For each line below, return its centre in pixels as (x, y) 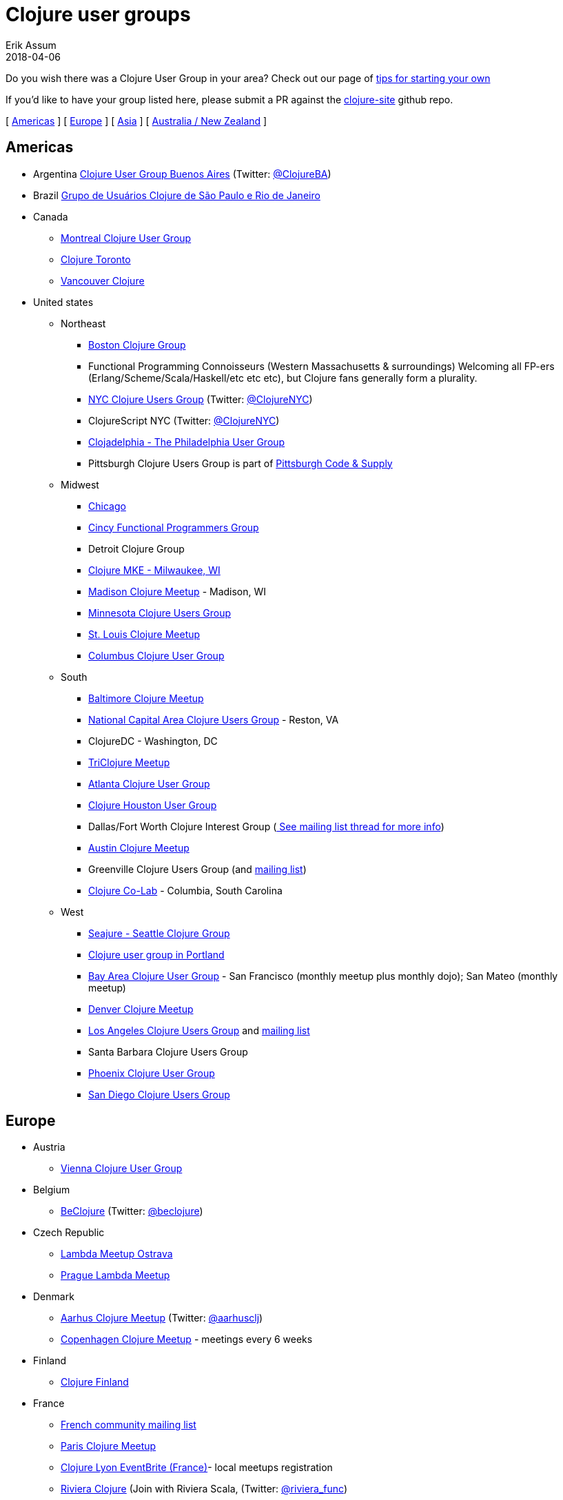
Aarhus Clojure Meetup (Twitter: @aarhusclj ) (162, 1318)
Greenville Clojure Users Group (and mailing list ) (197, 869)
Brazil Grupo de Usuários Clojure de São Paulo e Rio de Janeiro (177, 195)
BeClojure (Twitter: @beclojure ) (132, 1211)
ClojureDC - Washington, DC (153, 741)
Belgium (52, 1190)
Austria (49, 1147)
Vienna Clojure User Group (122, 1169)
